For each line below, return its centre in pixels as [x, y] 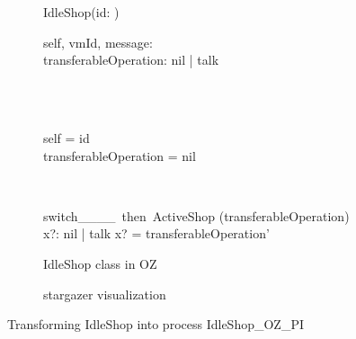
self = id [67, 137]
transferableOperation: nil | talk [131, 60]
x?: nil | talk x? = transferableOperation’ [156, 233]
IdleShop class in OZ [100, 263]
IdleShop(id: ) [81, 12]
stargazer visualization [105, 294]
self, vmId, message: [98, 42]
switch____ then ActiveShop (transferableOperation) [196, 215]
